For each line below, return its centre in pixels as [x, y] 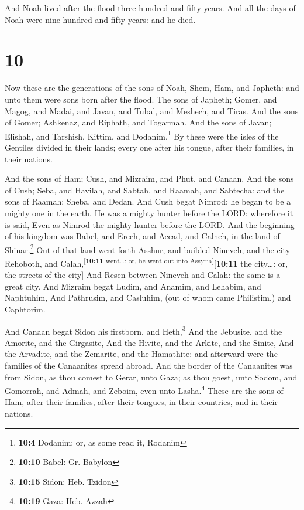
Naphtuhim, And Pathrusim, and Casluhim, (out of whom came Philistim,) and [148, 297]
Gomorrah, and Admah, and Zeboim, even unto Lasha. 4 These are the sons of [144, 390]
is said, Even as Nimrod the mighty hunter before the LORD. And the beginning [150, 224]
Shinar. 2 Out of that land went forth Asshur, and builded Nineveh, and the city [148, 249]
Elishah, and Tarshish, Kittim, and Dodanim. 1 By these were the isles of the [142, 135]
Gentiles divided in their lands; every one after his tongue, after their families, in [149, 147]
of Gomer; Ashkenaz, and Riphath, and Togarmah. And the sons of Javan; [138, 122]
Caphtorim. [25, 309]
